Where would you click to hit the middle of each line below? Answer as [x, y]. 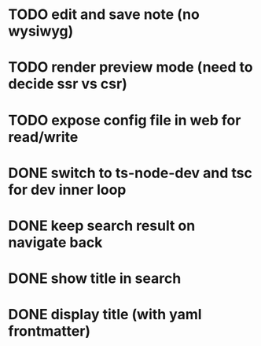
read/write [43, 137]
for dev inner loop [67, 190]
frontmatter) [50, 331]
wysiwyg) [41, 31]
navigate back [55, 242]
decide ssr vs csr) [68, 84]
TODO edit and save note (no [104, 15]
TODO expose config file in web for [125, 120]
